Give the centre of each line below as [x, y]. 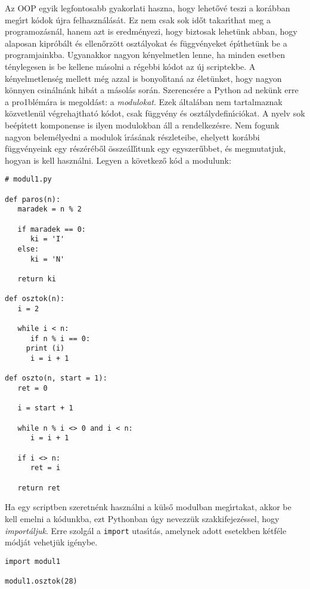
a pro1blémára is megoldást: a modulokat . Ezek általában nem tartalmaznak [144, 101]
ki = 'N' [47, 259]
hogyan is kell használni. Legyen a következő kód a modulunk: [118, 160]
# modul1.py [28, 180]
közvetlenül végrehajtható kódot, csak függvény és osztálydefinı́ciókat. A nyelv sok [155, 113]
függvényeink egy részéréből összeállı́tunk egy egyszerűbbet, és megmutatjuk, [145, 148]
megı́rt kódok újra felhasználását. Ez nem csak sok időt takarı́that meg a [138, 19]
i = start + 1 [45, 408]
